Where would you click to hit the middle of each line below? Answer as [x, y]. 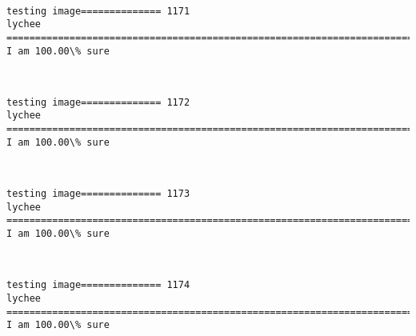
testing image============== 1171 [98, 11]
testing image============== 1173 [98, 194]
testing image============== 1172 [98, 102]
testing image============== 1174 [98, 285]
